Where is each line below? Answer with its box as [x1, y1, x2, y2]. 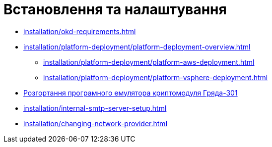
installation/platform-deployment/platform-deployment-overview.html [23, 42, 251, 51]
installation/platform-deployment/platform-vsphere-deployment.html [43, 73, 268, 82]
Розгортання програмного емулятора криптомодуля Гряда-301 [23, 88, 238, 97]
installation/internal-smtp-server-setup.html [23, 103, 167, 112]
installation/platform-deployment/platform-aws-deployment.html [43, 57, 255, 66]
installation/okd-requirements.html [23, 27, 136, 36]
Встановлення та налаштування [3, 1, 227, 18]
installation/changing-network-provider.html [23, 119, 168, 128]
